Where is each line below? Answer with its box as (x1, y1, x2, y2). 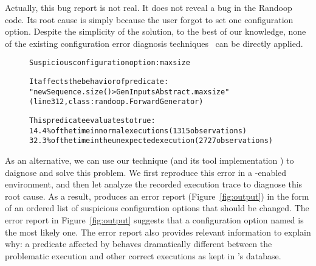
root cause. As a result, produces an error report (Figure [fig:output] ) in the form (5, 189, 309, 202)
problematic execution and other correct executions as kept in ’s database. (5, 249, 281, 262)
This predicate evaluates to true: (29, 116, 156, 125)
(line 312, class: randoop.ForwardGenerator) (29, 97, 204, 107)
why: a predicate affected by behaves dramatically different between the (5, 237, 272, 250)
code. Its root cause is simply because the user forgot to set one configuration (5, 13, 294, 26)
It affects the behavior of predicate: (29, 77, 169, 86)
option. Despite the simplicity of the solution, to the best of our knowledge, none (5, 25, 306, 38)
